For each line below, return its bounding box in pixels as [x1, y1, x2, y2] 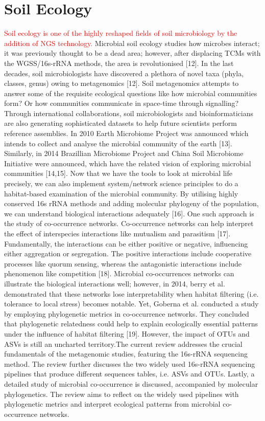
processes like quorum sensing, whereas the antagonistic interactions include [4, 258, 242, 269]
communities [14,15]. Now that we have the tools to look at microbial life [4, 168, 232, 179]
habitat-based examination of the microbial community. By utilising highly [4, 188, 238, 198]
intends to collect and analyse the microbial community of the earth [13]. [4, 138, 232, 148]
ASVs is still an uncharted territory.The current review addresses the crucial [4, 338, 243, 349]
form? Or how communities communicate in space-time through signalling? [4, 98, 239, 108]
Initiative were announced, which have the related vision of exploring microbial [4, 158, 251, 168]
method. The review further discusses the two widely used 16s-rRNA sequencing [4, 358, 255, 369]
